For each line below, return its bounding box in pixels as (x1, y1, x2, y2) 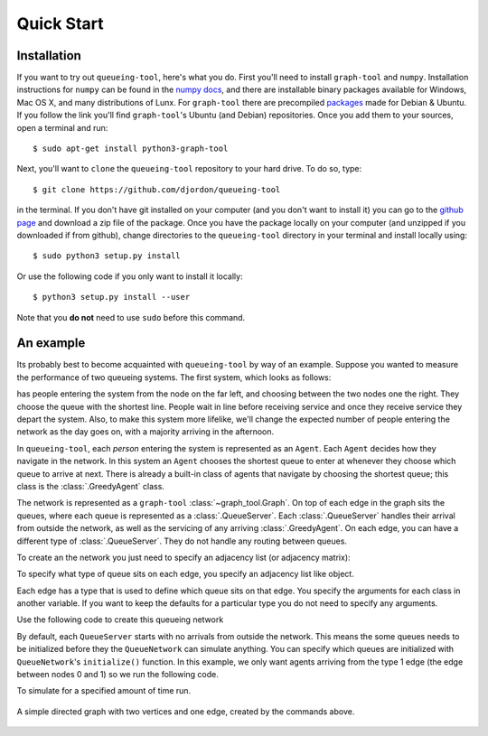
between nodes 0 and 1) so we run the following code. (16, 669, 219, 680)
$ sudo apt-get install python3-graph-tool (33, 144, 229, 154)
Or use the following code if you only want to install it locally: (16, 271, 243, 282)
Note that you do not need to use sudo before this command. (16, 312, 246, 322)
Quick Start (16, 14, 104, 33)
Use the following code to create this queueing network (16, 614, 224, 625)
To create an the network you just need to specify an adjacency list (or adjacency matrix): (16, 552, 352, 563)
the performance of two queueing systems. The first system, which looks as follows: (16, 371, 332, 383)
